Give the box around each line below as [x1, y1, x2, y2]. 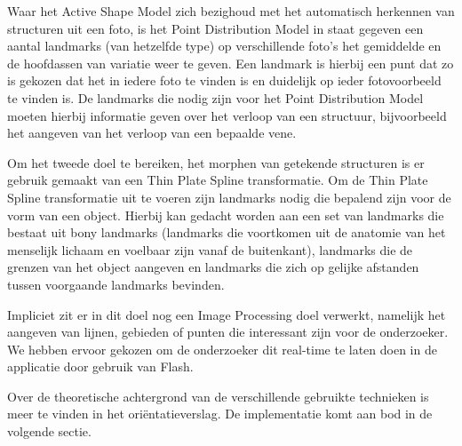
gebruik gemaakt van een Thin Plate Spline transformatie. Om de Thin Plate [7, 171, 428, 189]
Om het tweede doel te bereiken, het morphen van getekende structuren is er [7, 153, 425, 171]
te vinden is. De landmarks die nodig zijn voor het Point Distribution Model [7, 88, 424, 107]
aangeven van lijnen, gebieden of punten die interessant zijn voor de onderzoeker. [7, 323, 449, 341]
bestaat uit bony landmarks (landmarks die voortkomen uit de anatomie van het [7, 223, 446, 242]
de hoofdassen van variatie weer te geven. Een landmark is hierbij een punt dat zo [7, 53, 454, 72]
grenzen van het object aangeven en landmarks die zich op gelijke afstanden [7, 258, 419, 276]
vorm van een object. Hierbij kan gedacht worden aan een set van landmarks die [7, 205, 444, 224]
